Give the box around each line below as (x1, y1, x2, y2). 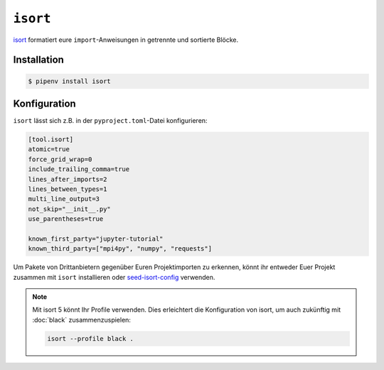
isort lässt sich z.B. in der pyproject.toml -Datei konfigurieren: (13, 116, 208, 125)
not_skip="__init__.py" (28, 205, 112, 213)
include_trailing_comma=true (28, 165, 130, 173)
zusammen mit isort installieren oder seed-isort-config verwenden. (13, 273, 215, 281)
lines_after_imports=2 (28, 175, 107, 183)
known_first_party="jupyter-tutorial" (28, 234, 164, 243)
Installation (13, 54, 64, 66)
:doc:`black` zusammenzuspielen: (32, 315, 132, 324)
